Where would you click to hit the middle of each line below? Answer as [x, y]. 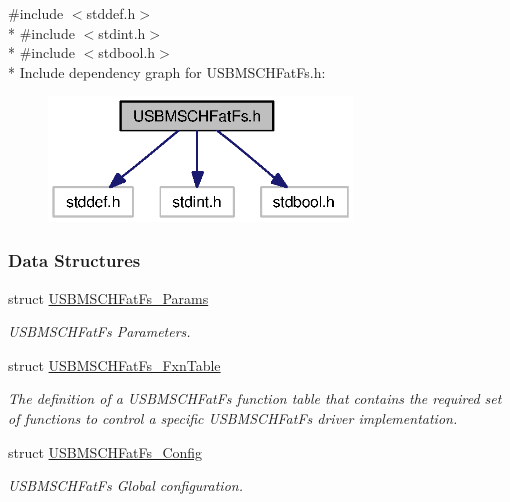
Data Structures [74, 260]
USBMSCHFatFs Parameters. [99, 331]
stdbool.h [127, 52]
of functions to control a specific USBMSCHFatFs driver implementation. [233, 417]
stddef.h [111, 13]
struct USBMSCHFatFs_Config [105, 451]
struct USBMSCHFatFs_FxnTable [114, 364]
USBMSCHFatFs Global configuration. [125, 485]
